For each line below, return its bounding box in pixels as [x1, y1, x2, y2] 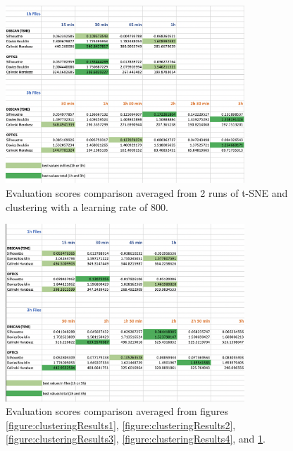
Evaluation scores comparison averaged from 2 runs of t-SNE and [6, 186, 288, 200]
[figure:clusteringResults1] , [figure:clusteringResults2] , [6, 417, 236, 432]
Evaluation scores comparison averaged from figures [6, 404, 229, 419]
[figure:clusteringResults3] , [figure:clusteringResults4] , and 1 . [6, 431, 266, 446]
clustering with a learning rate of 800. [6, 199, 168, 214]
